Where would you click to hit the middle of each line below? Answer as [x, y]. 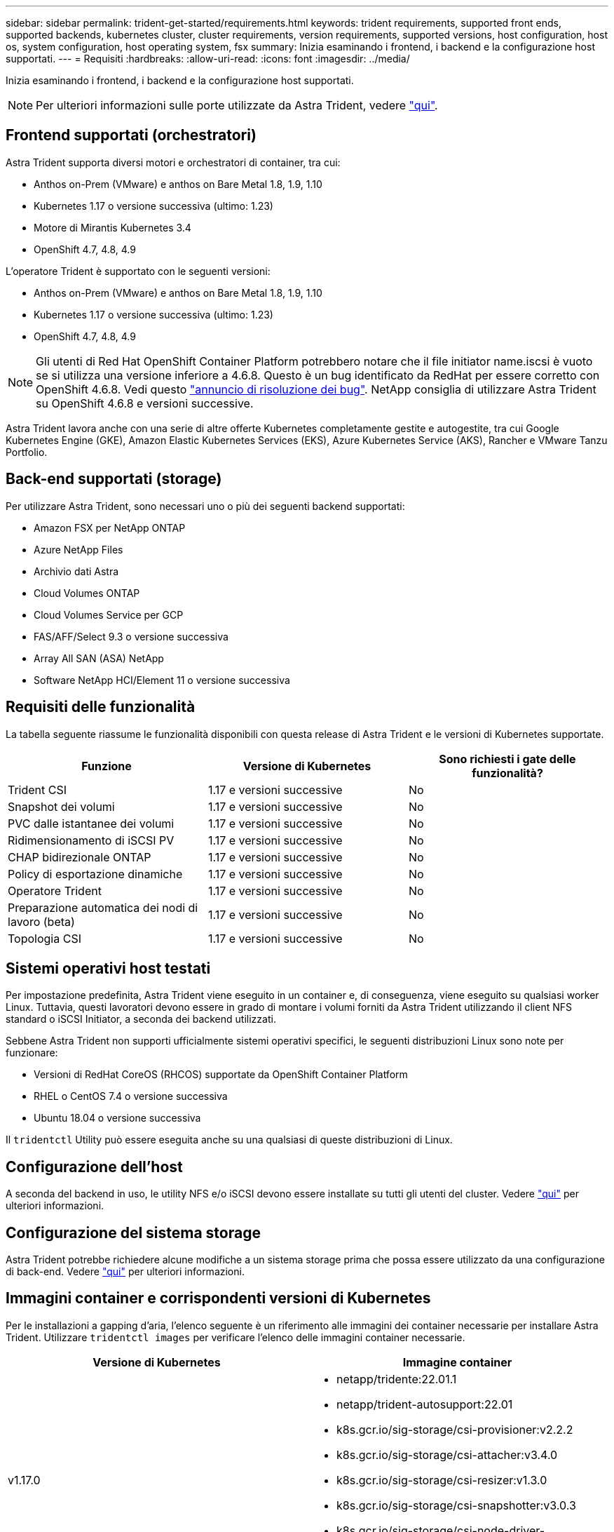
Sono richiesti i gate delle [507, 759]
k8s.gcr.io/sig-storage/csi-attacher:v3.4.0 [447, 1454]
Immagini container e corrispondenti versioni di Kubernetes [218, 1298]
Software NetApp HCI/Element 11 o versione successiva [162, 680]
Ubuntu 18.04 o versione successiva [117, 1118]
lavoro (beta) [41, 921]
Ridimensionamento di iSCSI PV [91, 840]
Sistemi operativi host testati [108, 968]
